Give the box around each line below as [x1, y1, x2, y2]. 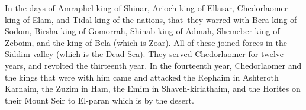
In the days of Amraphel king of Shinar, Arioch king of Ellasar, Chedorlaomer [5, 2, 288, 14]
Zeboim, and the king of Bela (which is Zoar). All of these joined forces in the [5, 36, 287, 48]
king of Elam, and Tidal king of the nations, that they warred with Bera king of [5, 13, 297, 25]
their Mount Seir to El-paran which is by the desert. [5, 94, 194, 106]
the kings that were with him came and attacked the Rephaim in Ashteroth [5, 71, 279, 83]
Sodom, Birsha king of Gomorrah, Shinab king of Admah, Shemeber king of [5, 25, 280, 37]
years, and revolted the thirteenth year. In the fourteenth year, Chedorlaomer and [5, 59, 302, 71]
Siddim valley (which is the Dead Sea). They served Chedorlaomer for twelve [5, 48, 284, 60]
